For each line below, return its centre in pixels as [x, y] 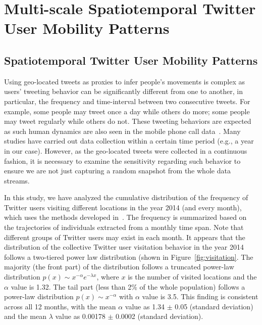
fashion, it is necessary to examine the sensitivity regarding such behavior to [122, 160]
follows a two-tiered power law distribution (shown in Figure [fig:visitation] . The [129, 257]
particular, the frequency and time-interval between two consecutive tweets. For [127, 101]
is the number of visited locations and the [192, 277]
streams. [17, 180]
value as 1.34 [145, 306]
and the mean [25, 316]
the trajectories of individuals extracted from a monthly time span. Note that [124, 227]
